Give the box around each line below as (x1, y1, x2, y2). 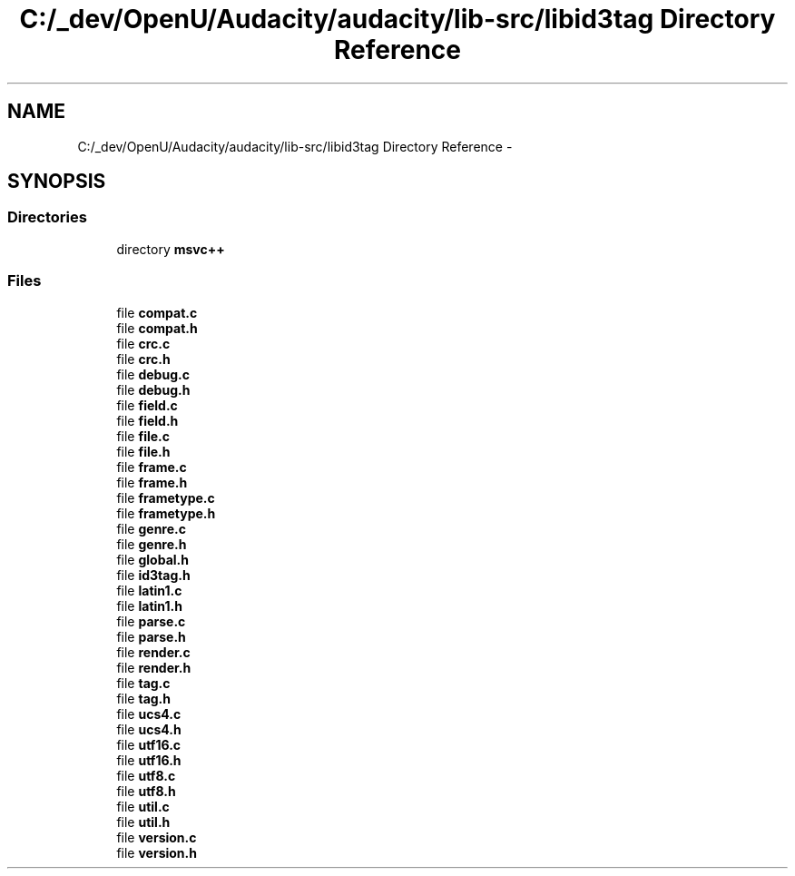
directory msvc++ (116, 241, 225, 257)
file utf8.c (116, 767, 176, 783)
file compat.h (116, 320, 198, 336)
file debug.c (116, 366, 190, 382)
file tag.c (116, 674, 171, 691)
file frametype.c (116, 489, 215, 506)
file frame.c (116, 458, 187, 475)
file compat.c (116, 304, 198, 320)
